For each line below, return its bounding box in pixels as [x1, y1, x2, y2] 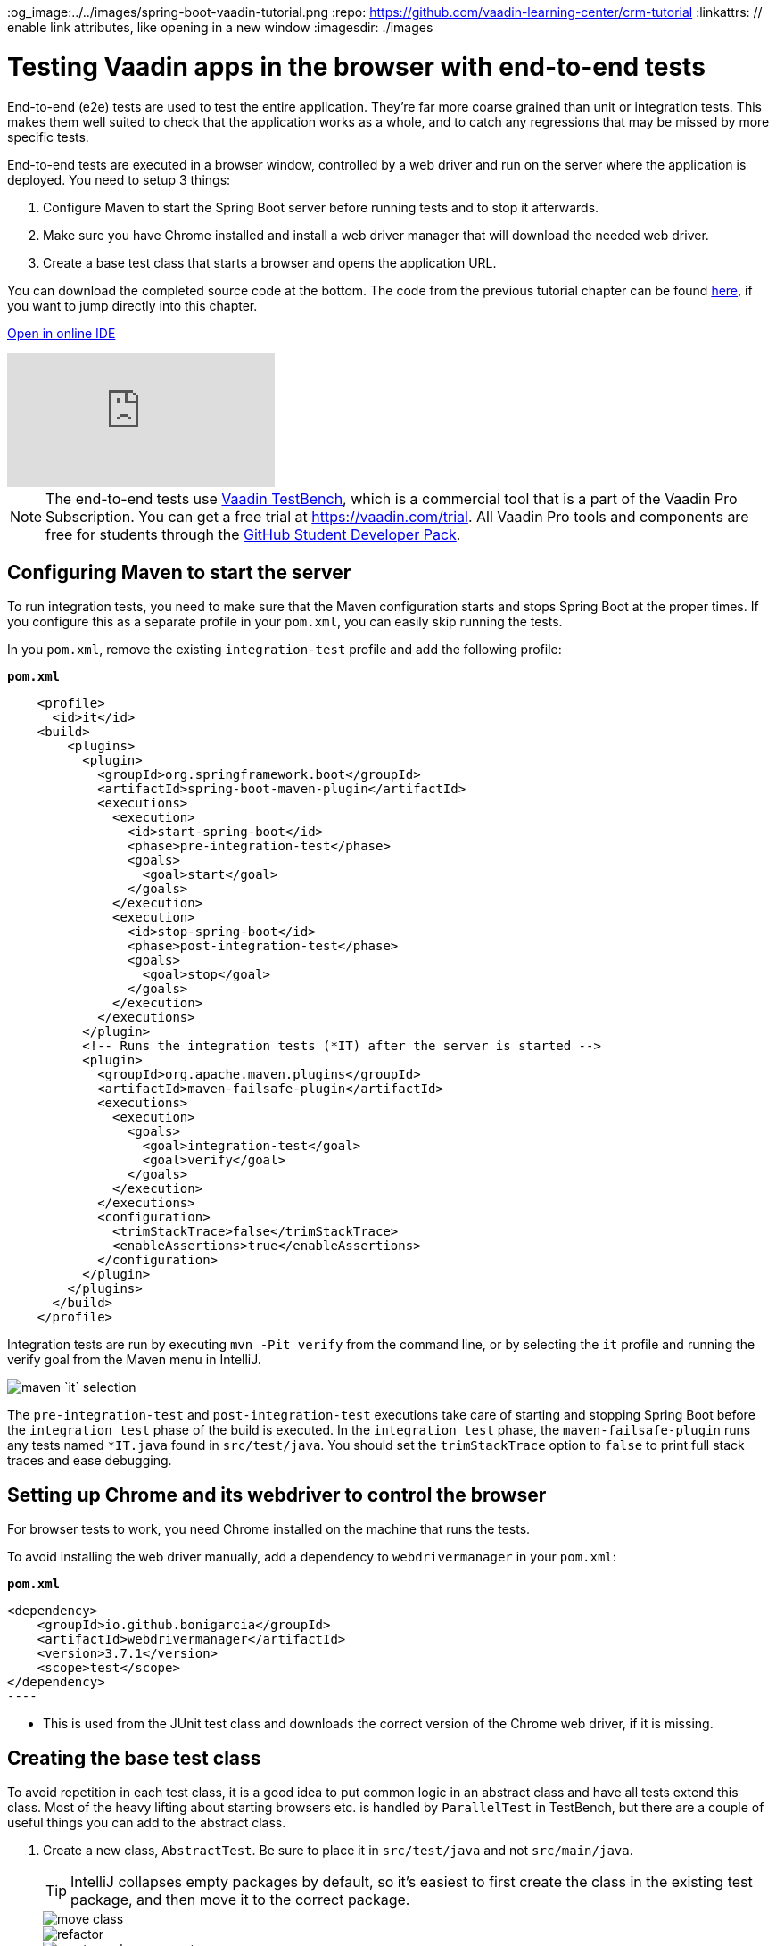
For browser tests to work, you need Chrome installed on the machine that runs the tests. [7, 1521, 531, 1537]
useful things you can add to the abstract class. [7, 1815, 286, 1831]
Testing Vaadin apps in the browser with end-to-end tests [7, 51, 706, 82]
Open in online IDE [7, 325, 116, 341]
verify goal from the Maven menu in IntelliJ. [7, 1352, 261, 1368]
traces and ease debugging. [7, 1453, 172, 1469]
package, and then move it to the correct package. [70, 1891, 410, 1909]
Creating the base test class [7, 1746, 261, 1769]
